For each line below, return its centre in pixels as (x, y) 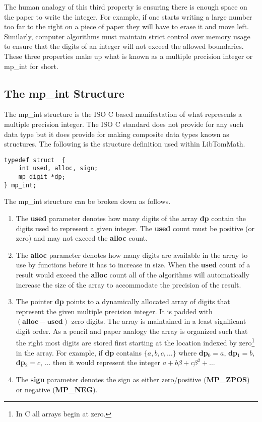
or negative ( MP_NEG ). (57, 389)
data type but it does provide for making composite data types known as (117, 134)
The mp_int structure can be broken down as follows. (87, 201)
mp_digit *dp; (42, 177)
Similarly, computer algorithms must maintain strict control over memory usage (127, 36)
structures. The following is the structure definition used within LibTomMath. (125, 144)
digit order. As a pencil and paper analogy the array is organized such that (132, 331)
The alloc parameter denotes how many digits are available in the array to (132, 255)
